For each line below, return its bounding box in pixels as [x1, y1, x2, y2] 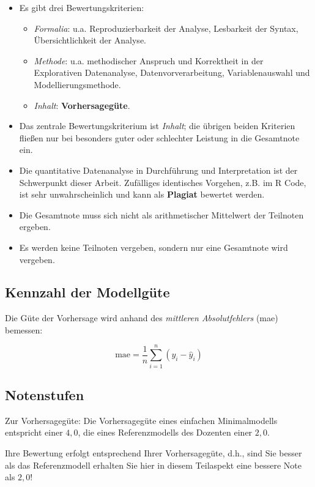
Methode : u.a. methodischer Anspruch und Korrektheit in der [34, 54, 264, 67]
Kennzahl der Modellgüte [5, 283, 170, 302]
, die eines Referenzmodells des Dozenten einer [78, 426, 253, 439]
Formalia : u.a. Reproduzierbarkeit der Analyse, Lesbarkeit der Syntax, [34, 21, 298, 34]
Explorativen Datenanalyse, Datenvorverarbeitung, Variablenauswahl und [34, 66, 310, 79]
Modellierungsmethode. [34, 78, 121, 91]
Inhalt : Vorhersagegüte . [34, 99, 130, 111]
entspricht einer [5, 426, 63, 439]
